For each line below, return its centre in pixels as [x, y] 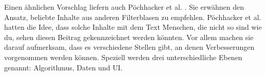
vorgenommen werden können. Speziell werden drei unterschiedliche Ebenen [123, 57]
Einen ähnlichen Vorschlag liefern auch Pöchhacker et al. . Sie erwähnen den [124, 7]
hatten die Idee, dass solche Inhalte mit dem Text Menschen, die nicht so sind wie [133, 27]
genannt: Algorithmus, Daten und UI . [63, 67]
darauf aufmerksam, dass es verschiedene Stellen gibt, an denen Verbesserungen [129, 47]
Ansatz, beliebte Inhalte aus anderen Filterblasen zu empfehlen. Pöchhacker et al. [133, 17]
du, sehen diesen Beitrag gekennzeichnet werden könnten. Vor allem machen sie [129, 37]
